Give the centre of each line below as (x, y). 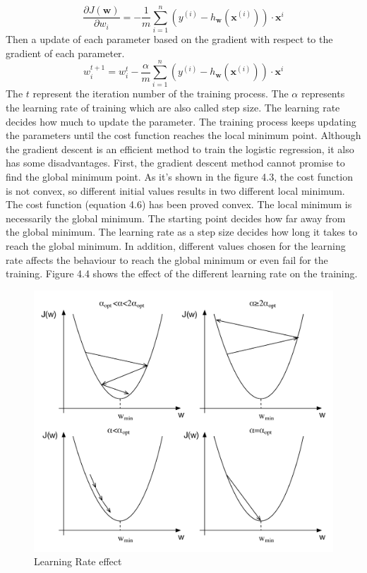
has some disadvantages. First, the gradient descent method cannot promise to (175, 163)
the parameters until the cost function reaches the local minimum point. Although (183, 135)
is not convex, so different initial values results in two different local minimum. (175, 190)
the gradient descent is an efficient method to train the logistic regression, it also (180, 149)
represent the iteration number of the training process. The (161, 94)
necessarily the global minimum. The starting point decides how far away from (176, 218)
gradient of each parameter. (65, 53)
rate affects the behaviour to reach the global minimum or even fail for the (167, 259)
